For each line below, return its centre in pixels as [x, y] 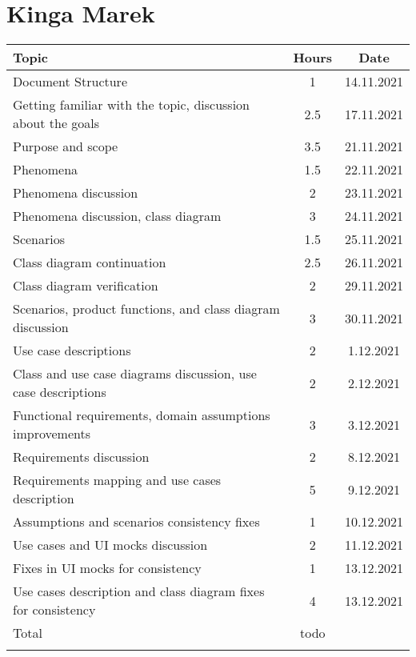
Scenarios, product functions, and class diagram [146, 309]
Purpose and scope [66, 146]
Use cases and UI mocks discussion [110, 545]
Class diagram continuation [90, 262]
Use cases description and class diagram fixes [139, 591]
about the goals [56, 123]
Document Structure [70, 82]
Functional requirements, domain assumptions [142, 415]
